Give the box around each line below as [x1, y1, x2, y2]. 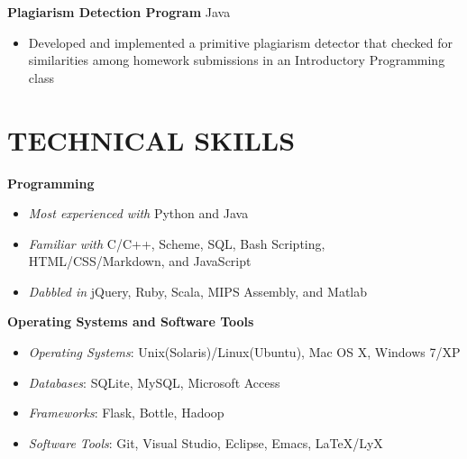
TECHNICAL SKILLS [7, 121, 296, 158]
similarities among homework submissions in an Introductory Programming [28, 50, 445, 69]
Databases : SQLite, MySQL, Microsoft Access [28, 372, 280, 391]
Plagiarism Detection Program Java [7, 3, 231, 21]
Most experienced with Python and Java [28, 204, 249, 223]
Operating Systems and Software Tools [7, 312, 254, 331]
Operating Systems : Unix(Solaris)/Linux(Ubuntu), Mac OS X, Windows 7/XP [28, 343, 461, 362]
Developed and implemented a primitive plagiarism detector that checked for [28, 32, 453, 51]
